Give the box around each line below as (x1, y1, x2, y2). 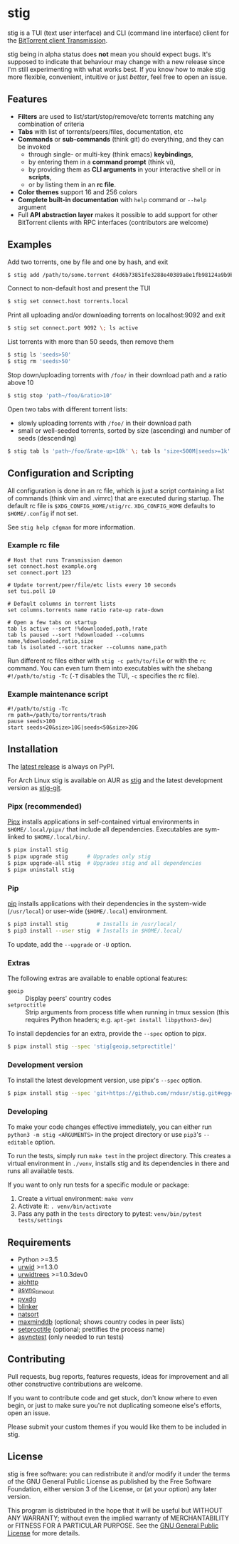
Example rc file (7, 540, 60, 550)
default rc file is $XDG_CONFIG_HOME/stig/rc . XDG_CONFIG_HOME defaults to (7, 501, 216, 510)
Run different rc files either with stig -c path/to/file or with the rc (7, 656, 206, 665)
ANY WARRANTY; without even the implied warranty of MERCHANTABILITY (7, 1513, 230, 1522)
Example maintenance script (7, 689, 109, 699)
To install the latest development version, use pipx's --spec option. (7, 1076, 203, 1085)
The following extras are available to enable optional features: (7, 974, 188, 983)
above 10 (7, 378, 34, 387)
